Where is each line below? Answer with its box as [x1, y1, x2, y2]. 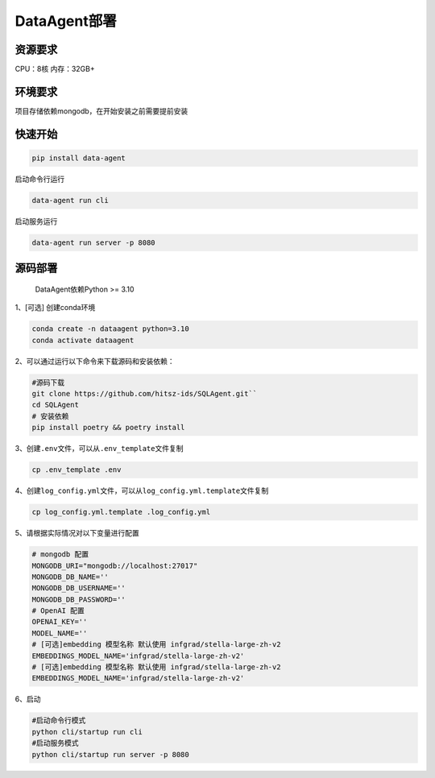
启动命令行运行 [14, 174, 64, 184]
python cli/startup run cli [31, 727, 143, 736]
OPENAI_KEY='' [31, 617, 88, 627]
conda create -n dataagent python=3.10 [31, 325, 189, 333]
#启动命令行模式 [31, 716, 86, 725]
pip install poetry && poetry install [31, 423, 185, 432]
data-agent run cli [31, 196, 109, 205]
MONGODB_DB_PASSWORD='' [31, 594, 126, 604]
